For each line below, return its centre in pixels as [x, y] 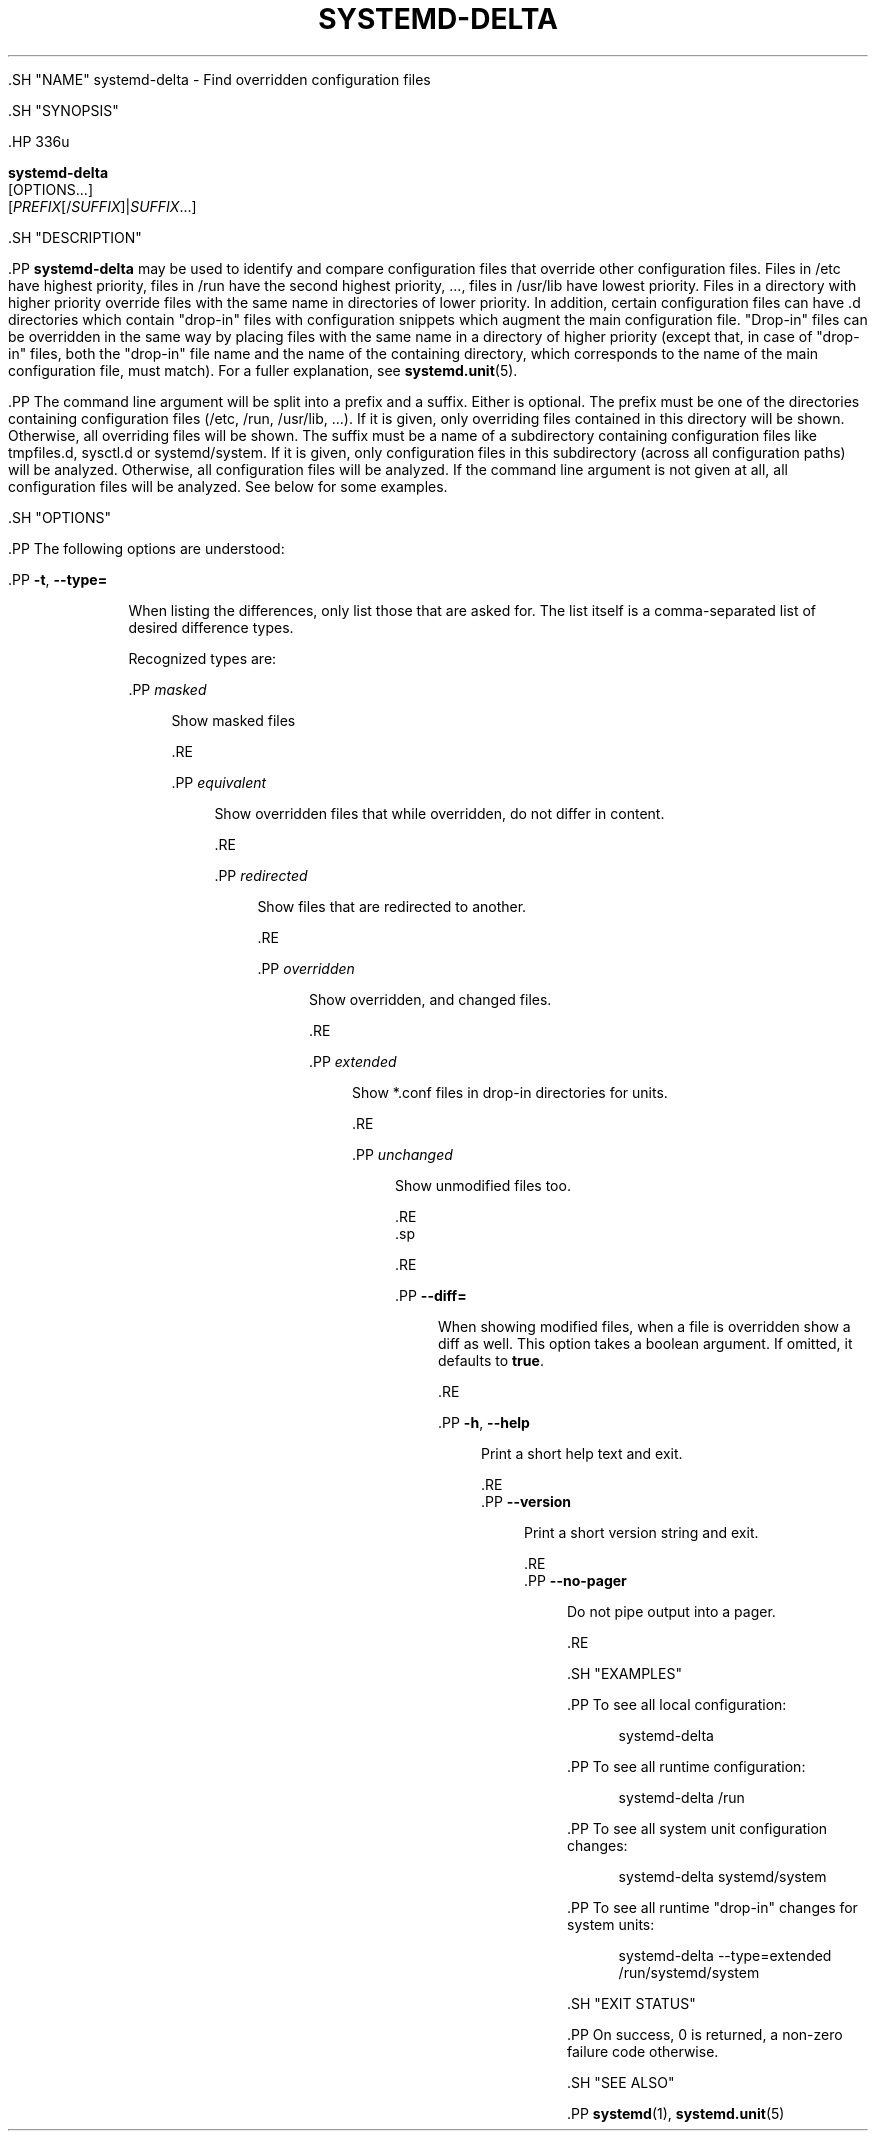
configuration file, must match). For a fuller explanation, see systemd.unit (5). [263, 370]
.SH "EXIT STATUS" [631, 2003]
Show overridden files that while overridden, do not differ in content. [439, 813]
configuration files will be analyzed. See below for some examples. [228, 486]
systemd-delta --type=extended [725, 1955]
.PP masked [167, 689]
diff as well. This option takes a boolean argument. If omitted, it [645, 1343]
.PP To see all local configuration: [677, 1704]
